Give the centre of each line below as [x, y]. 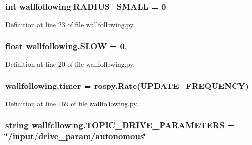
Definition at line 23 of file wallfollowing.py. [70, 24]
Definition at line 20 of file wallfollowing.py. [70, 64]
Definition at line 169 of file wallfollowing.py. [72, 103]
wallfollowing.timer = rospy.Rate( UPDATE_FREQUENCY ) [127, 85]
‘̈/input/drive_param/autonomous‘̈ [76, 136]
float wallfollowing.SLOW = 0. [66, 46]
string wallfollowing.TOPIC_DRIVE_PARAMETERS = [120, 125]
